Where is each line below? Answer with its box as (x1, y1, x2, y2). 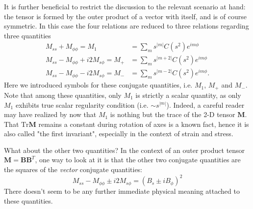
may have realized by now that (4, 109, 97, 119)
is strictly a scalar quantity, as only (135, 90, 241, 100)
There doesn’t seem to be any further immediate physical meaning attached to (4, 186, 240, 196)
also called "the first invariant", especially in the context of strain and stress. (4, 128, 233, 139)
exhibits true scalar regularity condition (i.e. (15, 99, 149, 110)
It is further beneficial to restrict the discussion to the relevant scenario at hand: (4, 1, 246, 11)
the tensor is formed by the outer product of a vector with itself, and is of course (4, 11, 247, 21)
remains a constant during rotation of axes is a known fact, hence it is (38, 119, 249, 129)
